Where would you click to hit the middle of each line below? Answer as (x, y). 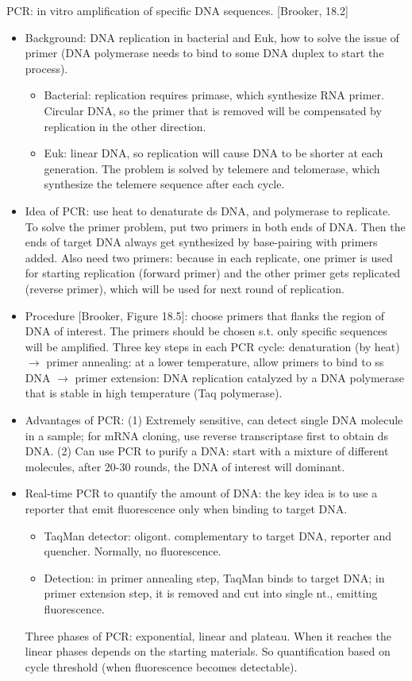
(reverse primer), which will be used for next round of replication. (185, 288)
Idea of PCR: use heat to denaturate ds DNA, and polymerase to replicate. (208, 210)
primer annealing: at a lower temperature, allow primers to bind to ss (215, 362)
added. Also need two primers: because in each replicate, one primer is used (209, 257)
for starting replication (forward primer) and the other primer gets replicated (213, 273)
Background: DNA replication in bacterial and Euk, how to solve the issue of (212, 37)
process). (46, 68)
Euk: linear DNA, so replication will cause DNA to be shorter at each (214, 153)
